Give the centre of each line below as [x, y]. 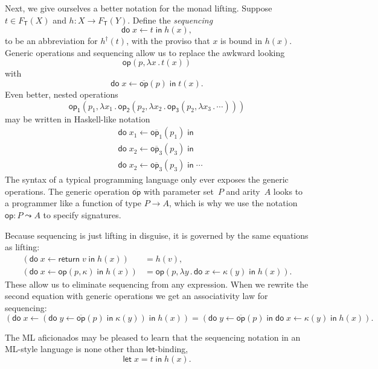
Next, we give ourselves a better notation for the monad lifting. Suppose [139, 8]
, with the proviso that [168, 41]
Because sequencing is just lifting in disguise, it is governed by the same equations [157, 235]
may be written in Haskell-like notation [78, 118]
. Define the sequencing [170, 20]
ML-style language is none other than [74, 349]
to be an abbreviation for [51, 41]
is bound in [241, 41]
